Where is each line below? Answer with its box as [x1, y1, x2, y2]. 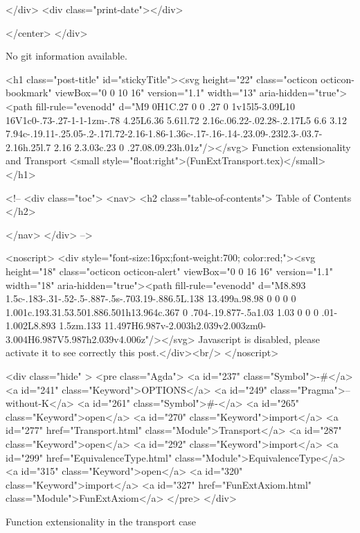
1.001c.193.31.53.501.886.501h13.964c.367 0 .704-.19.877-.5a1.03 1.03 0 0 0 [6, 304, 318, 319]
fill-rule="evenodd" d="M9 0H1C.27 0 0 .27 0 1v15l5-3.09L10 [35, 98, 296, 113]
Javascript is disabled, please [198, 331, 320, 346]
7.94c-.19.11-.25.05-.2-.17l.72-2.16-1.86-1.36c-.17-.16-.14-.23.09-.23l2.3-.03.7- [6, 126, 323, 141]
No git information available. [6, 49, 127, 63]
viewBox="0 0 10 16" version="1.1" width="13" [55, 85, 257, 100]
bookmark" [6, 85, 52, 100]
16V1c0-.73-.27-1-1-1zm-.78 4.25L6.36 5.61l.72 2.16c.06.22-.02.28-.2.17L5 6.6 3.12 [6, 112, 348, 127]
